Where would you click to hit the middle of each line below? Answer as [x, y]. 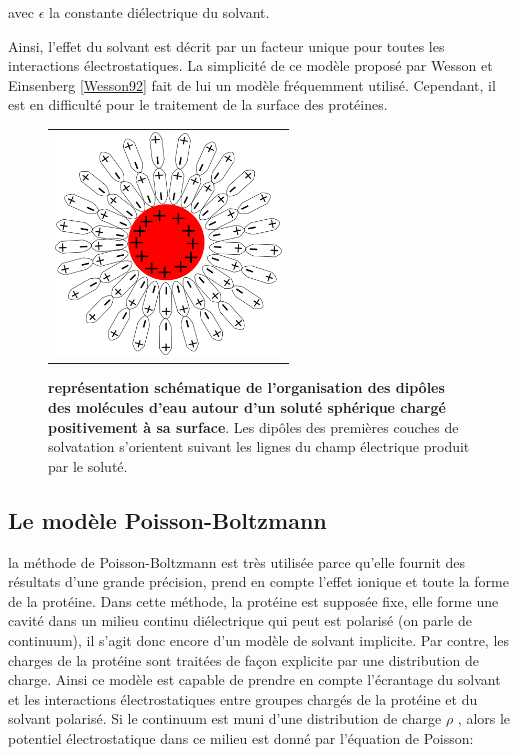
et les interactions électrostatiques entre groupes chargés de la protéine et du [243, 698]
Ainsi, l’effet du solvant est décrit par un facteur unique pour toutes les [226, 45]
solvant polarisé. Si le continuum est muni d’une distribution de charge [225, 718]
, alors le [484, 718]
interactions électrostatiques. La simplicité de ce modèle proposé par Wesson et [250, 65]
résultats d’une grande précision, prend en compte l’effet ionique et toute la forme [258, 581]
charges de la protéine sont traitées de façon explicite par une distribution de [244, 659]
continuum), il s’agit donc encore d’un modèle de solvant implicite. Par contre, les [259, 639]
